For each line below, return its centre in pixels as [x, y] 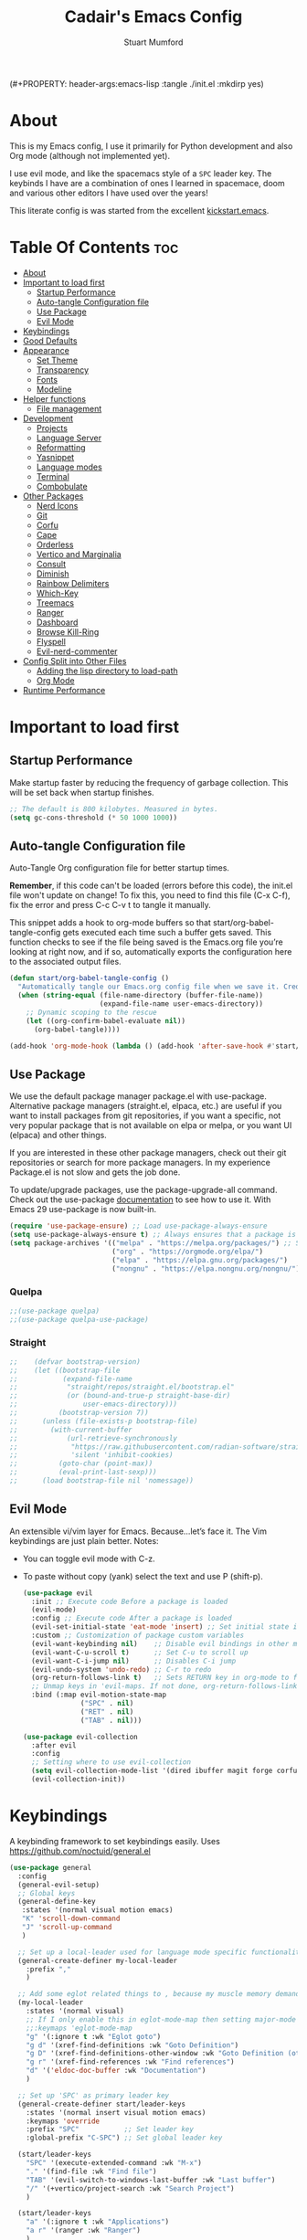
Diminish [53, 574]
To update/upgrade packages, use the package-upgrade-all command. [143, 1190]
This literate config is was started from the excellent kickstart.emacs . [139, 210]
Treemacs [55, 602]
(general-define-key [57, 1902]
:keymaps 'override [63, 2121]
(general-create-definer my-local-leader [98, 1960]
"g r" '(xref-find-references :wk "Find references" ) [130, 2062]
